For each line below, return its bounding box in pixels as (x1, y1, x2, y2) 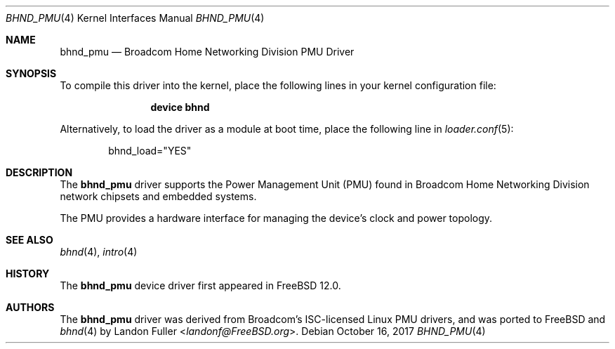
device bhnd (150, 101, 210, 113)
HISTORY (6, 268, 50, 279)
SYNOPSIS (6, 67, 57, 79)
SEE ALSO (6, 234, 53, 246)
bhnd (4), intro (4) (60, 246, 138, 258)
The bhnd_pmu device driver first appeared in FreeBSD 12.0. (60, 279, 341, 291)
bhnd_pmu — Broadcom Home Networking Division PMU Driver (60, 46, 355, 58)
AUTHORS (6, 301, 55, 313)
